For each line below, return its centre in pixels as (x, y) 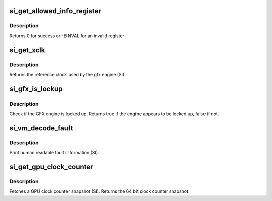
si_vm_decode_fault (41, 128)
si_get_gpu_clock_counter (51, 167)
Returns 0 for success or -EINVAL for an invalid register (67, 36)
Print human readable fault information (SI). (54, 153)
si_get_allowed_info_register (55, 11)
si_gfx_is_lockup (36, 89)
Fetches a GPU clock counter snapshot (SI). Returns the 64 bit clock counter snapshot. (99, 191)
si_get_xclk (27, 50)
